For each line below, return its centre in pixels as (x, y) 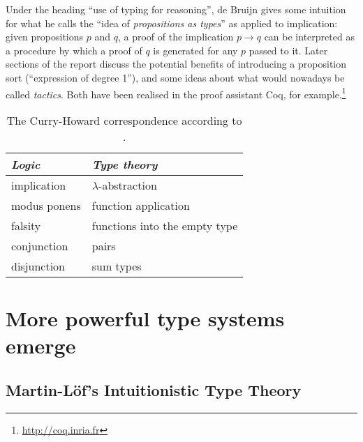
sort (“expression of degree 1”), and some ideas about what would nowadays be (175, 77)
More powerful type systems (145, 318)
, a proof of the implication (176, 37)
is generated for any (195, 50)
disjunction (38, 266)
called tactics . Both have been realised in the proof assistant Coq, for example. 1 (176, 93)
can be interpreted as (309, 37)
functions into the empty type (165, 225)
